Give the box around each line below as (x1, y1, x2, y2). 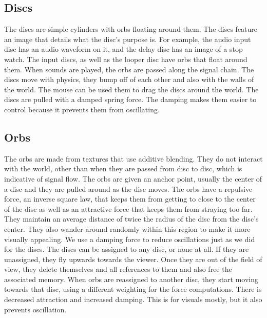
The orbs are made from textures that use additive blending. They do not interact (4, 153, 263, 164)
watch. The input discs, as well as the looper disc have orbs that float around (4, 53, 247, 64)
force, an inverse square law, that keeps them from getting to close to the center (4, 193, 256, 204)
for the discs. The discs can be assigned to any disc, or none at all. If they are (4, 244, 249, 254)
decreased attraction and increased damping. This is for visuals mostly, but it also (4, 294, 262, 305)
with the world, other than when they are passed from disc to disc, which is (4, 163, 242, 174)
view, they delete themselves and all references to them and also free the (4, 264, 232, 274)
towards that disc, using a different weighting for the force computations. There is (4, 284, 262, 294)
